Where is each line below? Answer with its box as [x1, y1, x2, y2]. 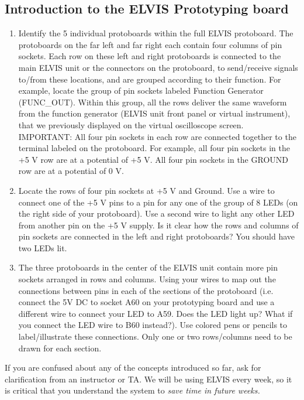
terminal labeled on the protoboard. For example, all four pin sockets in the [18, 142, 290, 154]
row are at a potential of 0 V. [18, 165, 124, 177]
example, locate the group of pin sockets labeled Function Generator [18, 84, 264, 97]
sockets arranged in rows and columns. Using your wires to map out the [18, 273, 276, 285]
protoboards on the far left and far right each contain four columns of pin [18, 38, 282, 50]
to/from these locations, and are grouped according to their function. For [18, 73, 281, 85]
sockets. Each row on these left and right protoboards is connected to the [18, 50, 281, 62]
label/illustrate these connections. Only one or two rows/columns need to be [18, 330, 292, 343]
